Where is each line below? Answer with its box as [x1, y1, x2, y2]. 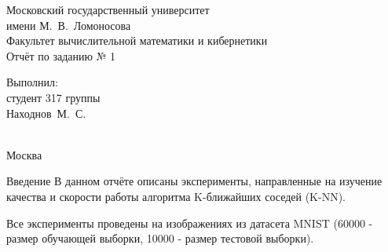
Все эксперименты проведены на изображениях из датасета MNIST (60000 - [6, 214, 373, 231]
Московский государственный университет [6, 2, 210, 17]
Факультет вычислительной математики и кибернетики [6, 32, 268, 49]
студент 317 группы [6, 89, 101, 105]
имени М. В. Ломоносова [6, 16, 131, 33]
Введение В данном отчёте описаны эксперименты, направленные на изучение [6, 173, 383, 189]
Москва [6, 146, 42, 163]
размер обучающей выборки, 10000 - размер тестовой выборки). [6, 230, 314, 247]
